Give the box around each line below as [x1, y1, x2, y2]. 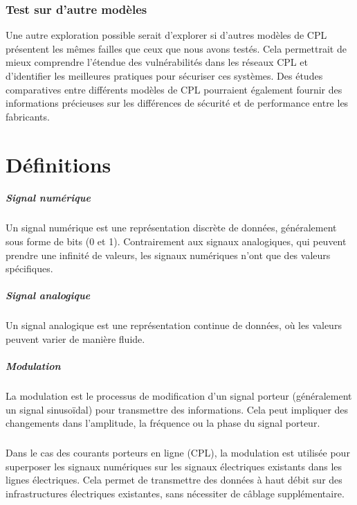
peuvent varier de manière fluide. [6, 331, 145, 346]
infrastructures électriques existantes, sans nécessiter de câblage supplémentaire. [6, 486, 345, 500]
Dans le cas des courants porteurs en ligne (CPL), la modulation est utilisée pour [6, 445, 350, 460]
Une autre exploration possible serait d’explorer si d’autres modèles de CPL [6, 28, 327, 42]
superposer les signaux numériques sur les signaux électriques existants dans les [6, 459, 342, 473]
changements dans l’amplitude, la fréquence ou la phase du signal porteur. [6, 416, 320, 430]
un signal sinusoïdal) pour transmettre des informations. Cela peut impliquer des [6, 402, 349, 416]
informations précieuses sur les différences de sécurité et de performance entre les [6, 96, 349, 110]
